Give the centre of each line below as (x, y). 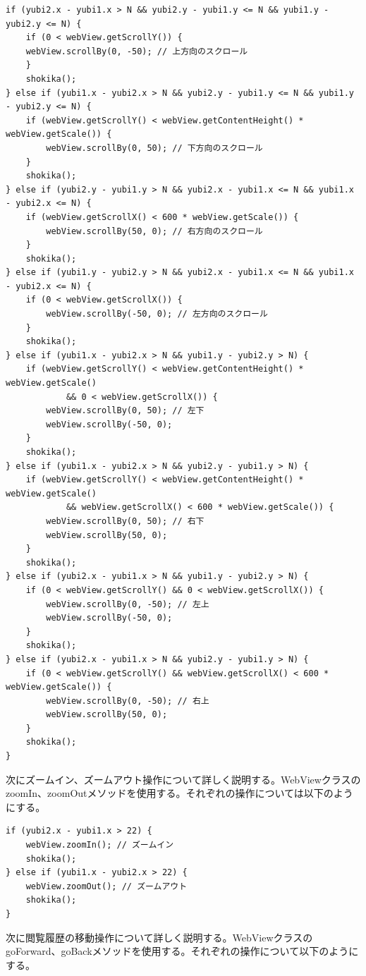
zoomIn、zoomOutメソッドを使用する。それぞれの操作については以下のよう (179, 793)
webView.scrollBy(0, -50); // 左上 (128, 604)
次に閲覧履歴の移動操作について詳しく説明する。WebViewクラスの (159, 937)
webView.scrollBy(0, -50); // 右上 (128, 701)
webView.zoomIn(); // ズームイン (100, 845)
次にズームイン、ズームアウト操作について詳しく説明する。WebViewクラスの (183, 779)
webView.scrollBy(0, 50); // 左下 (125, 411)
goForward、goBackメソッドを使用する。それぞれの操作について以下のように (182, 951)
